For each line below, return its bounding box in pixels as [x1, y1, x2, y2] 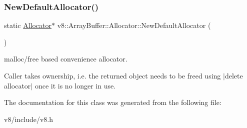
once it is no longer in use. [34, 80, 116, 90]
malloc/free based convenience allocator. [4, 53, 127, 64]
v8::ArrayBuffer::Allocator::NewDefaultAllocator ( [57, 20, 211, 30]
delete [224, 70, 243, 80]
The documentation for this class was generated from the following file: [4, 97, 221, 107]
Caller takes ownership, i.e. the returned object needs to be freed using [4, 70, 221, 80]
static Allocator [4, 20, 52, 30]
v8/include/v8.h [4, 113, 53, 124]
